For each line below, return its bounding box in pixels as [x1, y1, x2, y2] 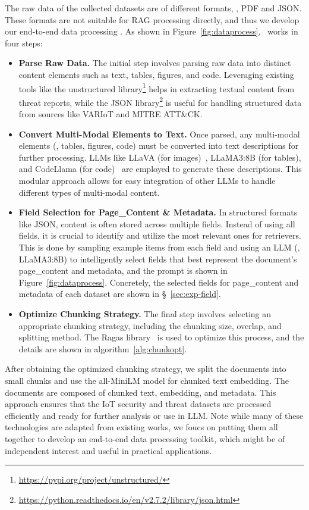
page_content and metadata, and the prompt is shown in [18, 264, 228, 277]
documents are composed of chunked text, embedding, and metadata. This [5, 386, 276, 398]
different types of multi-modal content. [18, 186, 160, 198]
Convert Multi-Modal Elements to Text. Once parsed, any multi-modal [18, 127, 300, 140]
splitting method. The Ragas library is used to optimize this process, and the [18, 331, 304, 343]
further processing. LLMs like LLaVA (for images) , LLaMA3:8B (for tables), [18, 151, 301, 163]
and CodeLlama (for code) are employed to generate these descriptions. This [18, 162, 302, 175]
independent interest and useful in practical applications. [5, 444, 212, 456]
